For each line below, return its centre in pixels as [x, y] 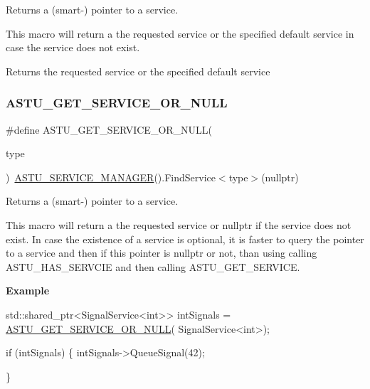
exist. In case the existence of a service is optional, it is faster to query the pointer [185, 239]
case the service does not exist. [73, 47]
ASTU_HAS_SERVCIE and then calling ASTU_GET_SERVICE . [153, 266]
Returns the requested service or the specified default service [138, 71]
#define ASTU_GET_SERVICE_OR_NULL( [109, 129]
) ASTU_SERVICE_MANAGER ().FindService [111, 177]
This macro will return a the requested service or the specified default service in [180, 33]
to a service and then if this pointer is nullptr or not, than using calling [162, 253]
